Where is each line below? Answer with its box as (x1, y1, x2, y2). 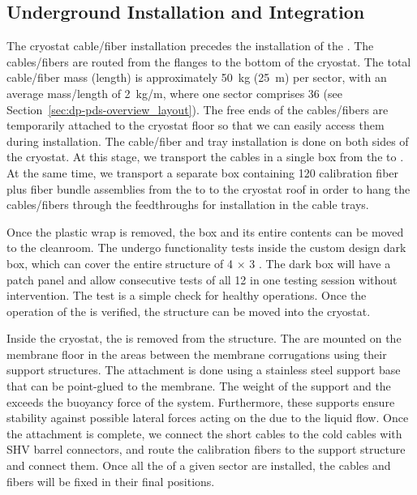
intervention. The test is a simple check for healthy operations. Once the (6, 287, 367, 304)
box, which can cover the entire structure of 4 (6, 254, 234, 271)
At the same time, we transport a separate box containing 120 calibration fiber (6, 164, 399, 181)
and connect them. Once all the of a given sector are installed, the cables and (6, 457, 391, 474)
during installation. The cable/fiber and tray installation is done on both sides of (6, 132, 409, 149)
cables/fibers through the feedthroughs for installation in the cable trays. (6, 196, 369, 213)
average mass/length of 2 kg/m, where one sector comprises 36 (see (6, 84, 342, 101)
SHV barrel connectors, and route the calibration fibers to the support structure (6, 441, 406, 458)
